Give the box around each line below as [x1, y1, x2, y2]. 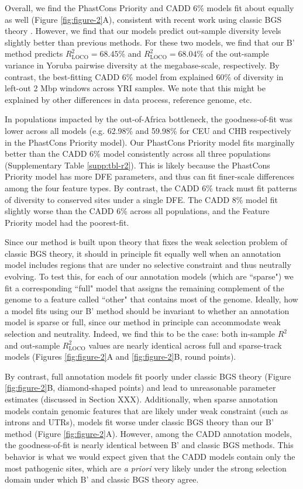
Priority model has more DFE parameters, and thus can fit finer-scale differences [5, 170, 294, 182]
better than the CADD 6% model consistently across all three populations [5, 147, 271, 160]
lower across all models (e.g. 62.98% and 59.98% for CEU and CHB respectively [5, 124, 291, 136]
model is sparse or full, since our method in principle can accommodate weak [5, 316, 281, 328]
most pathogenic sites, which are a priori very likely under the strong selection [5, 462, 287, 474]
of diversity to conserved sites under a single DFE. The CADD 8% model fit [5, 193, 278, 205]
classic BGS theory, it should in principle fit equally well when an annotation [5, 247, 281, 259]
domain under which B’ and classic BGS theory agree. [5, 473, 199, 485]
